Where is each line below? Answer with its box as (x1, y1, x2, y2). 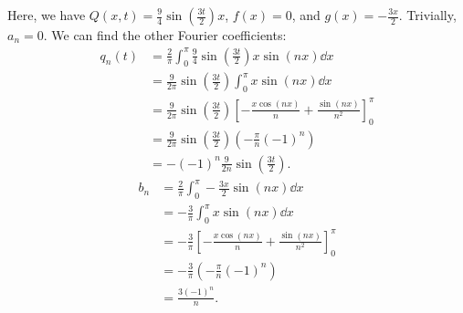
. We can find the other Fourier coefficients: (43, 26, 287, 44)
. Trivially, (398, 5, 457, 24)
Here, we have (7, 5, 86, 24)
